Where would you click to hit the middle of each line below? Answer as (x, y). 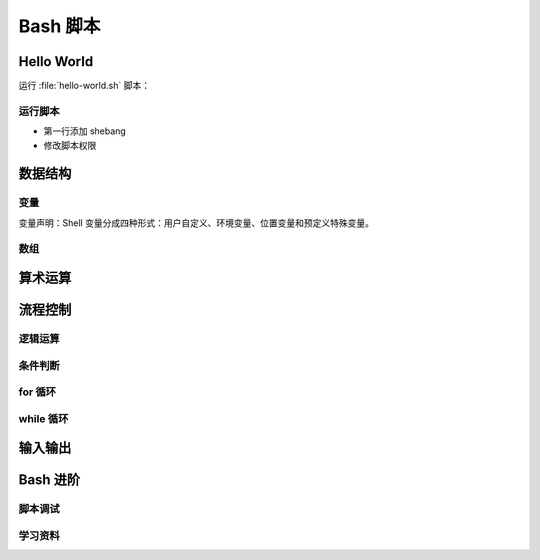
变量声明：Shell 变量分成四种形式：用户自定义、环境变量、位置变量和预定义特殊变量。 (196, 222)
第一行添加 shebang (85, 131)
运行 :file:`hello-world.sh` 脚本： (84, 86)
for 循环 (37, 392)
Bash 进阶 (49, 480)
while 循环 (43, 418)
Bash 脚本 (59, 26)
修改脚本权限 (70, 145)
